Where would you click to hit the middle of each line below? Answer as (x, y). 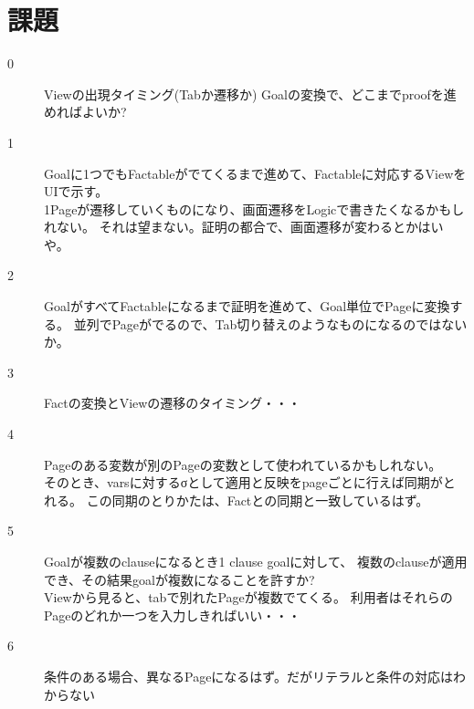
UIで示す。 (76, 191)
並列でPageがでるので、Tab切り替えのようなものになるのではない (270, 323)
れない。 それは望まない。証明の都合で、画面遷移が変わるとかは (237, 227)
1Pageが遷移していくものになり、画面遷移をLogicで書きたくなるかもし (254, 209)
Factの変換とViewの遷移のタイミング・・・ (173, 403)
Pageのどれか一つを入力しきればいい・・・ (173, 615)
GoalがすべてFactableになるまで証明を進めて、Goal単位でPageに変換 (247, 306)
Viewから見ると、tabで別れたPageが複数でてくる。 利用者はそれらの (248, 597)
